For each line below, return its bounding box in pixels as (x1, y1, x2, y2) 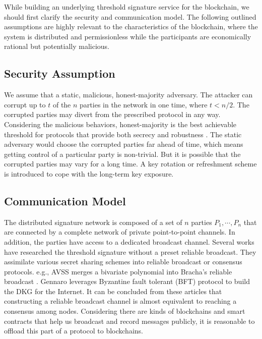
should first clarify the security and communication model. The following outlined (4, 11, 256, 22)
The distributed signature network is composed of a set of (4, 216, 182, 227)
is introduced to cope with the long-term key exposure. (4, 168, 174, 179)
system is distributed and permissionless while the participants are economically (4, 31, 251, 41)
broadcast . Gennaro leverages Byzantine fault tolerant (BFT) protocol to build (4, 276, 250, 287)
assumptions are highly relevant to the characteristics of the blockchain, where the (4, 21, 258, 32)
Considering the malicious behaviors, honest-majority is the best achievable (4, 119, 237, 129)
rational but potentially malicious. (4, 41, 109, 51)
